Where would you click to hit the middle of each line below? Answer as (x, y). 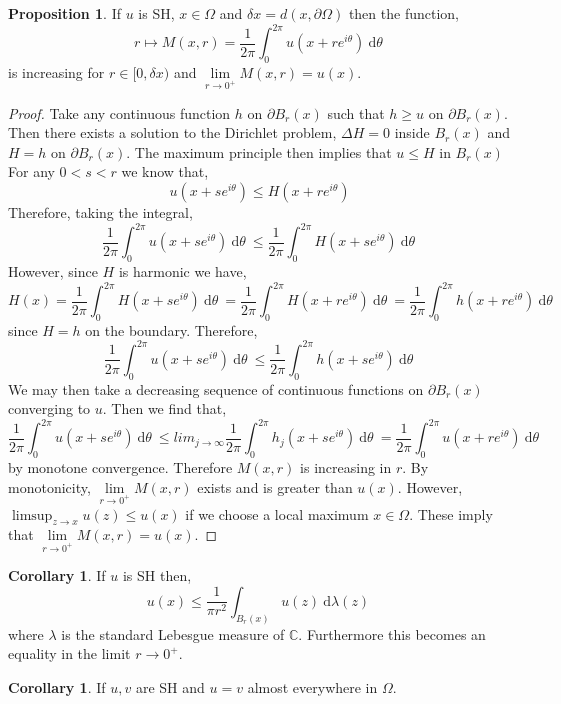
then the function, (403, 13)
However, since (53, 270)
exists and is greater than (275, 486)
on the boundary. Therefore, (171, 329)
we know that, (165, 171)
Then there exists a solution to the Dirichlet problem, (172, 132)
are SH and (170, 686)
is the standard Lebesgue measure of (173, 633)
